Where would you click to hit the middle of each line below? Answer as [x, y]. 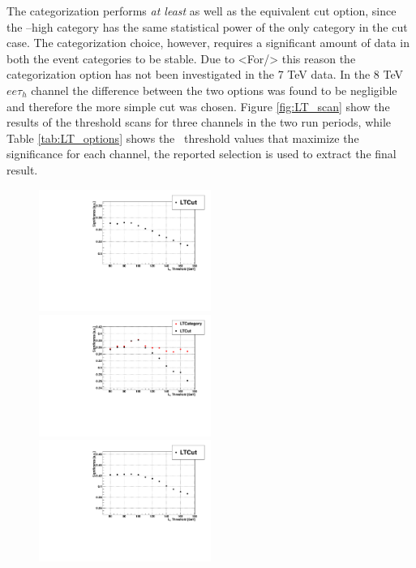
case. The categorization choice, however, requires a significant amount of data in [208, 43]
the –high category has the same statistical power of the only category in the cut [207, 26]
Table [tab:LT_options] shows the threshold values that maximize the [183, 138]
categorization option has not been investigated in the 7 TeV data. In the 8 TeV [205, 74]
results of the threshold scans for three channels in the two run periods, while [199, 122]
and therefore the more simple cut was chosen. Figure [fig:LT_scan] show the [198, 106]
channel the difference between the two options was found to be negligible [214, 90]
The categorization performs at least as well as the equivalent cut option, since [202, 11]
